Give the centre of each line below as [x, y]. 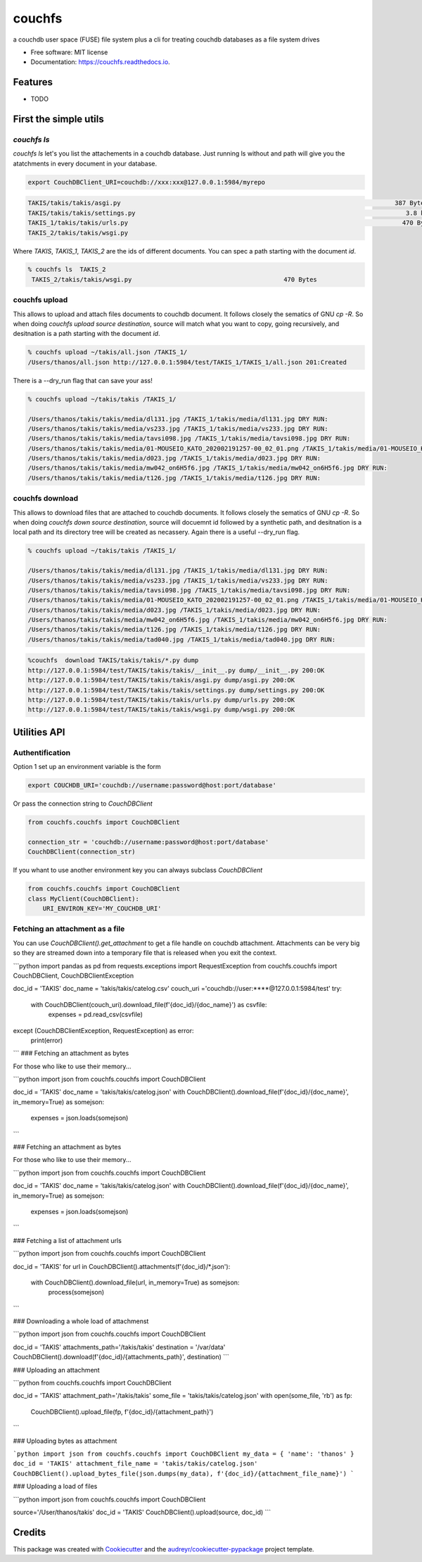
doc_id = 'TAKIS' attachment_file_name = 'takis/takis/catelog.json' [135, 1464]
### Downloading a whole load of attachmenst [81, 1321]
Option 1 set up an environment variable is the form [87, 767]
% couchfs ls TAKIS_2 [67, 270]
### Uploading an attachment [56, 1370]
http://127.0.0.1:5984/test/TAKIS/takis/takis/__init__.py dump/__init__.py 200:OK [176, 670]
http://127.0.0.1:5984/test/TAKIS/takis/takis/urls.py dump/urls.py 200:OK [161, 700]
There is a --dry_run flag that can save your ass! [83, 380]
